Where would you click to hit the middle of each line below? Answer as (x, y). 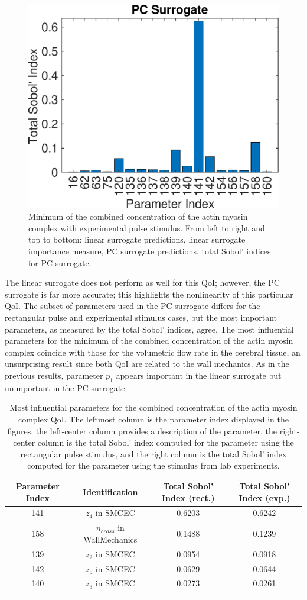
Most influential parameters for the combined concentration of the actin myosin (153, 407)
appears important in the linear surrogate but (199, 375)
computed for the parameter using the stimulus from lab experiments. (153, 465)
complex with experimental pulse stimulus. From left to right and (147, 228)
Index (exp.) (264, 497)
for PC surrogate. (60, 262)
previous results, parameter (54, 375)
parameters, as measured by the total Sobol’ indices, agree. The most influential (149, 329)
